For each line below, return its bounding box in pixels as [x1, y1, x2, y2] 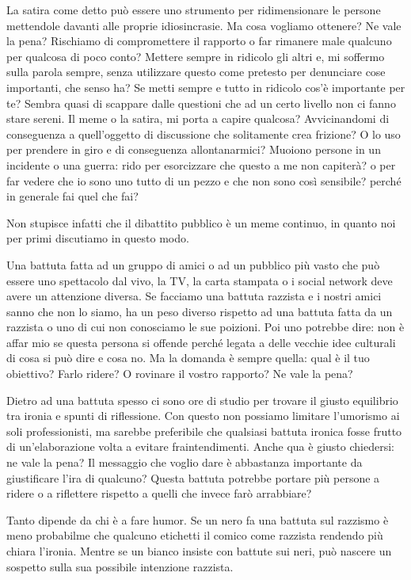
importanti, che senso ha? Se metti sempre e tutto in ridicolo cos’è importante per [6, 78, 405, 95]
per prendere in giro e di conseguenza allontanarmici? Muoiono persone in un [6, 141, 381, 158]
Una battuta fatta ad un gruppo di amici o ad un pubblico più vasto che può [6, 256, 380, 273]
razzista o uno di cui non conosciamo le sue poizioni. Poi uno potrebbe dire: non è [6, 319, 405, 335]
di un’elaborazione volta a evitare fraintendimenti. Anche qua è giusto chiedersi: [6, 438, 394, 455]
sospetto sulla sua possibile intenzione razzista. [6, 558, 234, 574]
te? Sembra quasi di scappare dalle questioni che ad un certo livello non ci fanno [6, 94, 396, 111]
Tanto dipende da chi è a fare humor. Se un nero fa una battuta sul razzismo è [6, 511, 389, 528]
